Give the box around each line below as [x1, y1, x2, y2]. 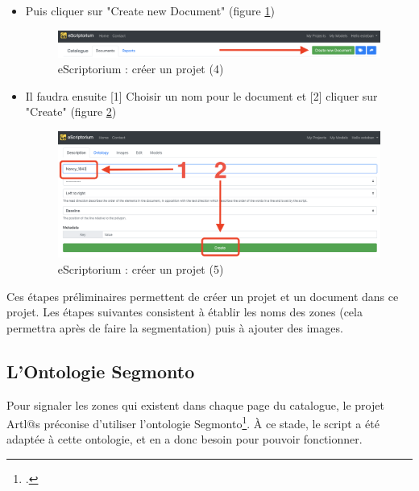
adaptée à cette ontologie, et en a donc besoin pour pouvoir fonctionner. [6, 431, 363, 448]
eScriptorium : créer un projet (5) [57, 261, 224, 278]
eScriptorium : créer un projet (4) [57, 60, 224, 77]
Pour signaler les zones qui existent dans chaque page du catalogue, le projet [6, 396, 384, 413]
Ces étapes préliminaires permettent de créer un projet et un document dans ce [6, 287, 399, 304]
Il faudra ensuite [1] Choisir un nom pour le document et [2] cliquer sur [25, 87, 378, 104]
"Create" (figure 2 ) [25, 103, 117, 120]
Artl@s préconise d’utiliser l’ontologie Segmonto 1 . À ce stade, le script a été [6, 413, 380, 431]
